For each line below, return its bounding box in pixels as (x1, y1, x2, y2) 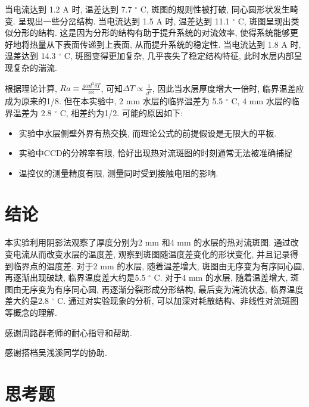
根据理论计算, (5, 82, 57, 94)
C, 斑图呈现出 (238, 14, 291, 27)
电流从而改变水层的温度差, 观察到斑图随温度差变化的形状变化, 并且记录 (13, 248, 291, 260)
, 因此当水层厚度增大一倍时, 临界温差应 (152, 82, 304, 94)
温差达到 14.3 (5, 49, 56, 62)
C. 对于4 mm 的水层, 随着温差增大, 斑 (154, 271, 299, 284)
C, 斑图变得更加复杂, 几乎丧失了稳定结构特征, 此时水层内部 (64, 49, 294, 62)
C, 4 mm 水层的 (231, 95, 291, 107)
